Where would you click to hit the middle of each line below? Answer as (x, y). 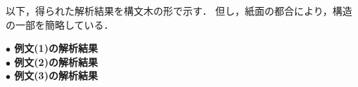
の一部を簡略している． (60, 24)
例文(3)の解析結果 (56, 75)
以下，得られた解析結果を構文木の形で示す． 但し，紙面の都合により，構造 (179, 11)
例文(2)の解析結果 (56, 61)
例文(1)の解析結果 (56, 48)
